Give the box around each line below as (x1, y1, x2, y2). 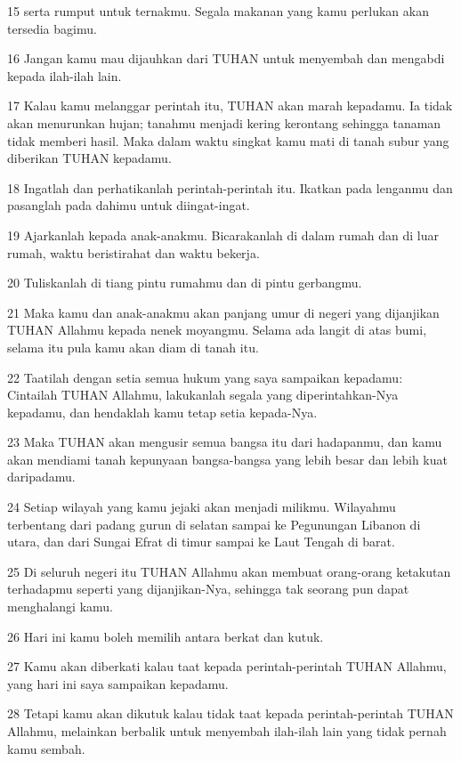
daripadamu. (7, 467, 76, 486)
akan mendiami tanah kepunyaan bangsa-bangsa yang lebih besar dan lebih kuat (7, 449, 448, 468)
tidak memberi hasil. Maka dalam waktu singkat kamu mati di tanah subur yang (7, 131, 449, 150)
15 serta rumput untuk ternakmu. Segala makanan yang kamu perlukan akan (7, 2, 429, 20)
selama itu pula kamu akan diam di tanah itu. (7, 337, 259, 356)
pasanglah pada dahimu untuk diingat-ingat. (7, 196, 250, 215)
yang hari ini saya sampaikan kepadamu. (7, 674, 229, 692)
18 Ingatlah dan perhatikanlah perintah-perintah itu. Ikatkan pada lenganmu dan (7, 178, 453, 197)
